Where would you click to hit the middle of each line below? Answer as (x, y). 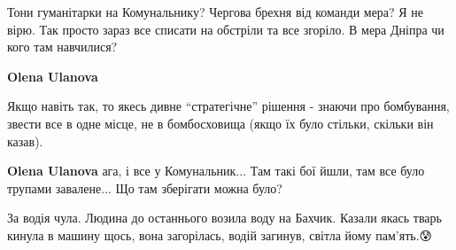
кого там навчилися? (62, 47)
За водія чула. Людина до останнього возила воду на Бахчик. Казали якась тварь (224, 218)
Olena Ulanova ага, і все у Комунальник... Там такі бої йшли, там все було (216, 171)
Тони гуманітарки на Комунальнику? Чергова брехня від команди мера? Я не (216, 12)
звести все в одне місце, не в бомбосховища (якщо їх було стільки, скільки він (220, 123)
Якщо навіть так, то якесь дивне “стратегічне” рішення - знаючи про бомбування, (228, 106)
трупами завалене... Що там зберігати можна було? (145, 187)
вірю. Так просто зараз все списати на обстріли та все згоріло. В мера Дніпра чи (226, 29)
